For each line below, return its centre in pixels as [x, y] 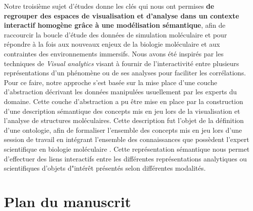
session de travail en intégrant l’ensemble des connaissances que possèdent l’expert [127, 139]
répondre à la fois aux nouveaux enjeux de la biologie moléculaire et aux [112, 44]
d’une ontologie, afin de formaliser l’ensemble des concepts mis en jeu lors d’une [123, 130]
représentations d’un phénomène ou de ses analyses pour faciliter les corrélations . [125, 73]
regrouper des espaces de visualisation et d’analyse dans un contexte [122, 15]
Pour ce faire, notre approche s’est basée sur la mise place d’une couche [111, 82]
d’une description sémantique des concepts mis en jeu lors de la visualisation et [122, 111]
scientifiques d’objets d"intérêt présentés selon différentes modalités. [105, 168]
